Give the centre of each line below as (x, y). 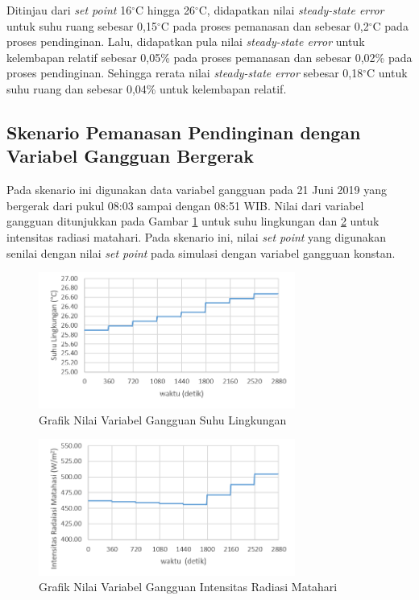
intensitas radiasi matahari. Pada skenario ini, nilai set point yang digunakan (196, 236)
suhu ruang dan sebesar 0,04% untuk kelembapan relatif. (147, 88)
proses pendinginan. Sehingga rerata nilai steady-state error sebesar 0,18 (185, 73)
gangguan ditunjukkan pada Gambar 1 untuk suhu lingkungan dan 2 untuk (193, 221)
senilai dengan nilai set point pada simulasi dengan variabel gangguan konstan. (201, 252)
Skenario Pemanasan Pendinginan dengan (184, 132)
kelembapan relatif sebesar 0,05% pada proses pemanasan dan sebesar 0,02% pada (209, 57)
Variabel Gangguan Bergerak (130, 156)
